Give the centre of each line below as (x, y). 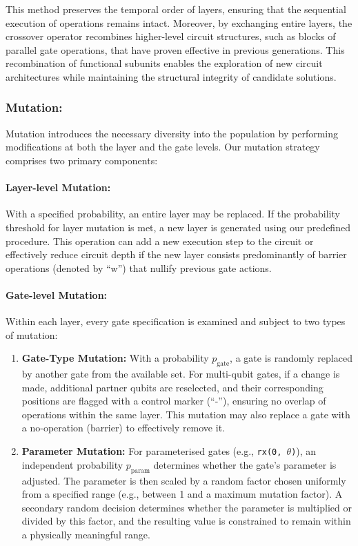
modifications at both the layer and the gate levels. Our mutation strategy (163, 147)
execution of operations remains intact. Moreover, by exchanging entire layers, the (179, 22)
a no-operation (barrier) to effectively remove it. (123, 428)
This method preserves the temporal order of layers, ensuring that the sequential (176, 9)
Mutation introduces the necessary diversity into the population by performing (172, 133)
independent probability (72, 464)
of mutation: (32, 334)
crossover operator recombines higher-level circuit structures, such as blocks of (171, 36)
